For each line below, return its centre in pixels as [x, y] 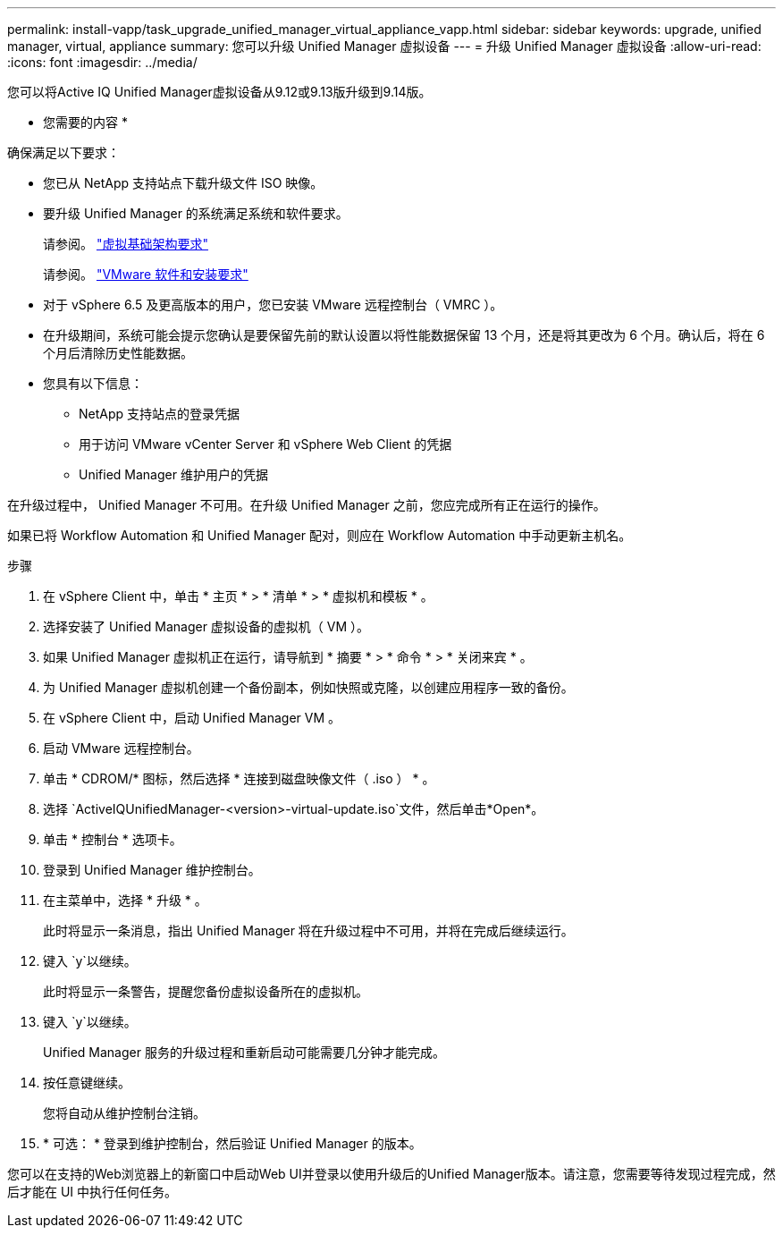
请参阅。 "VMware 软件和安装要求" [146, 274]
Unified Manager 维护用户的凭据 [173, 474]
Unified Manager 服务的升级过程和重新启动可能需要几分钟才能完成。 [244, 1052]
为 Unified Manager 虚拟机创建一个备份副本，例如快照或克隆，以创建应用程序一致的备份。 [308, 687]
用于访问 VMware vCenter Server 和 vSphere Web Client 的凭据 [265, 444]
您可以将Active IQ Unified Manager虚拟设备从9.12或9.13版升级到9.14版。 [219, 92]
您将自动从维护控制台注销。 [124, 1113]
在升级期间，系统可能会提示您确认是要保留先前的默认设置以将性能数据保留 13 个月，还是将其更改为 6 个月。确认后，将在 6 [404, 335]
